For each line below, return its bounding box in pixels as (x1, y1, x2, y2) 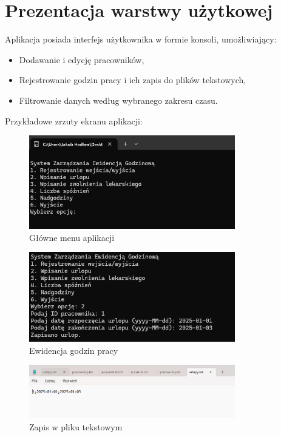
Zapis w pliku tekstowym (29, 420, 123, 433)
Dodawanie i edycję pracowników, (19, 53, 144, 66)
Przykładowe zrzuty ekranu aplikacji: (5, 114, 143, 127)
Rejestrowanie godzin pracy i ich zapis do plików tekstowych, (19, 73, 246, 86)
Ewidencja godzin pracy (29, 344, 118, 356)
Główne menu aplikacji (29, 231, 115, 243)
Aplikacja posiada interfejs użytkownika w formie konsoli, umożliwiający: (5, 33, 277, 46)
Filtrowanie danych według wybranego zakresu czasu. (19, 93, 218, 106)
